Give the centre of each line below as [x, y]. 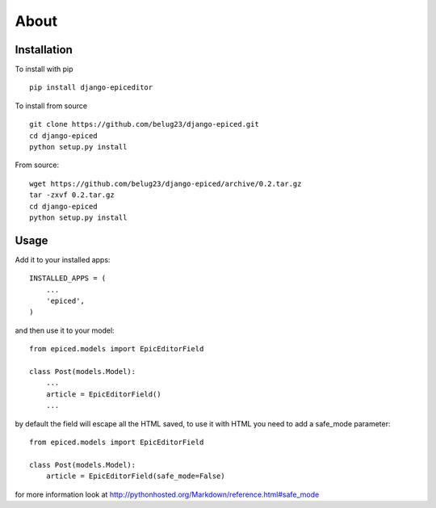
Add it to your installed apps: [63, 259]
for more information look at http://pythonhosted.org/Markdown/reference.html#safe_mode [167, 494]
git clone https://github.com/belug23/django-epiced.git [145, 124]
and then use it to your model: [65, 330]
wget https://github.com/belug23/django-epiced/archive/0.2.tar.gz [166, 183]
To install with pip [44, 69]
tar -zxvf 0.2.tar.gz [72, 195]
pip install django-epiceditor [91, 88]
